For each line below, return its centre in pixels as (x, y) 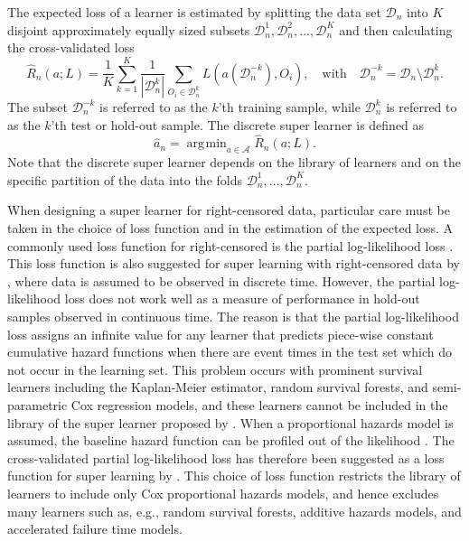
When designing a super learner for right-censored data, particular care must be (229, 210)
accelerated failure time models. (95, 529)
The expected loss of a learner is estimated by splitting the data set (194, 12)
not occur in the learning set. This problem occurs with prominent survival (215, 369)
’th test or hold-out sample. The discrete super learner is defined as (238, 124)
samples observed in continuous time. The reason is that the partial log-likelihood (233, 316)
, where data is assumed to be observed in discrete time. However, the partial (221, 280)
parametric (38, 404)
